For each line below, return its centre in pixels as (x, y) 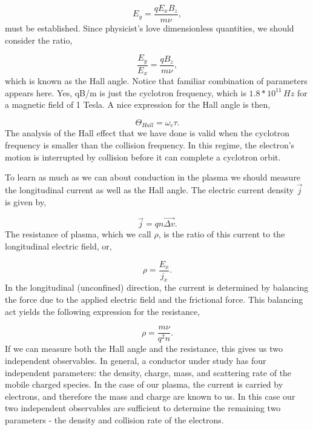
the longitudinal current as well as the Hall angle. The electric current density (150, 190)
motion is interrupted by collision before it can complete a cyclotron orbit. (143, 157)
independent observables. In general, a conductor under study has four (136, 360)
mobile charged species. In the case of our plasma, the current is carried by (144, 384)
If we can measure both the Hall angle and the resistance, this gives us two (144, 349)
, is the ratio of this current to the (222, 234)
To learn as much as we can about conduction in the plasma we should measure (153, 177)
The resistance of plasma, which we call (78, 234)
